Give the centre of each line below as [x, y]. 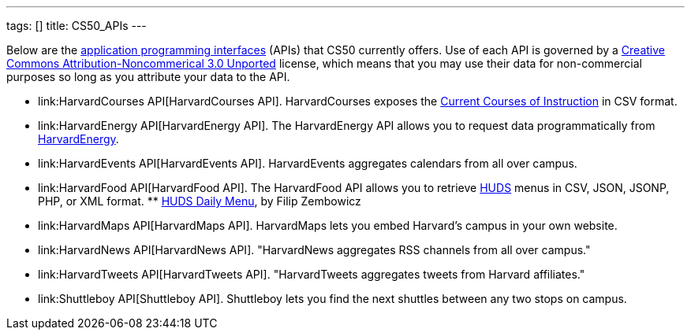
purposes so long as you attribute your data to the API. [148, 77]
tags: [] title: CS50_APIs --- [77, 26]
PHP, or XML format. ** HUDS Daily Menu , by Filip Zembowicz [200, 201]
